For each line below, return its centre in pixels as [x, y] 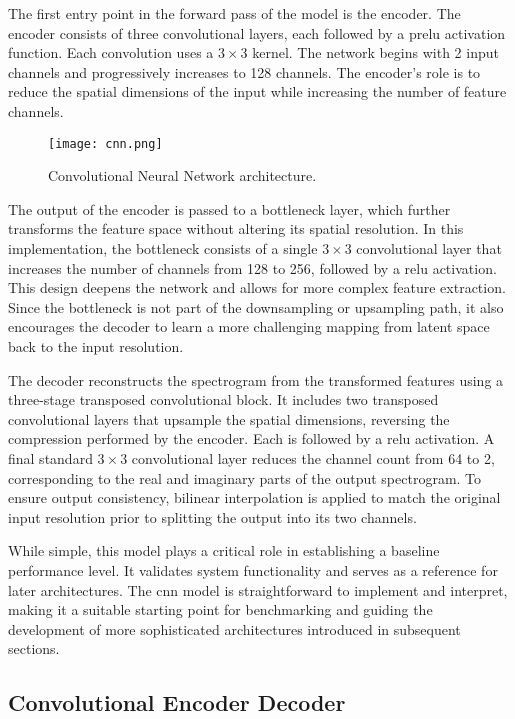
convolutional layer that [429, 248]
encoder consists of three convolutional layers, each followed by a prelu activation [257, 32]
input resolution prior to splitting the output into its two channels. [212, 516]
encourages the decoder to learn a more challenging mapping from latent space [249, 326]
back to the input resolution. [96, 345]
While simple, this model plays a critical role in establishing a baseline [224, 550]
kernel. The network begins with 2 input [375, 52]
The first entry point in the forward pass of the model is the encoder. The [234, 13]
